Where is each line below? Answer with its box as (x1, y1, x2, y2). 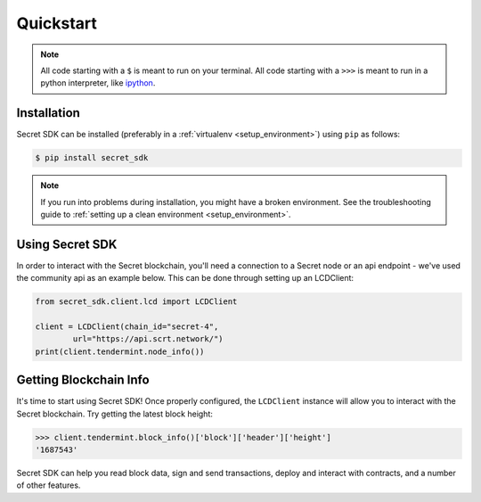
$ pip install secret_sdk (35, 152, 149, 163)
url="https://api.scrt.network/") (72, 334, 224, 344)
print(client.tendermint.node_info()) (35, 346, 205, 357)
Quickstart (16, 13, 98, 33)
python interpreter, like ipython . (40, 78, 156, 88)
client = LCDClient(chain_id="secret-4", (35, 322, 219, 332)
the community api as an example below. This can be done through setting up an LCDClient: (16, 273, 355, 284)
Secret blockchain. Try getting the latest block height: (16, 408, 213, 419)
